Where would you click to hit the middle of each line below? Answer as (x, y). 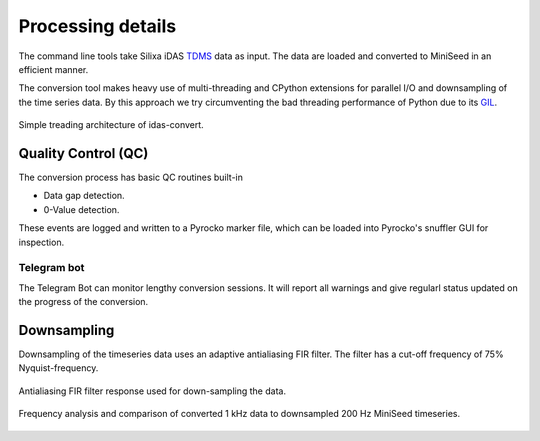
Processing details (97, 26)
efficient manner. (53, 69)
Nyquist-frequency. (58, 368)
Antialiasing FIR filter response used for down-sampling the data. (152, 391)
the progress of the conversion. (83, 302)
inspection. (41, 242)
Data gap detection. (84, 196)
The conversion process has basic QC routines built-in (131, 177)
